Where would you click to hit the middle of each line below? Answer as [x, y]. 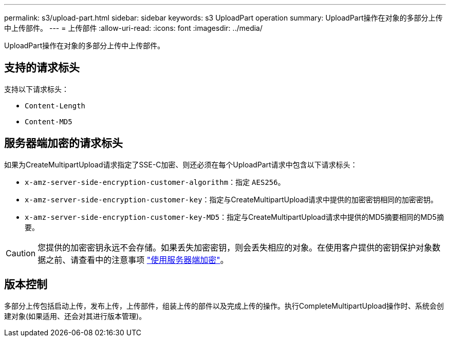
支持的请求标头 [42, 68]
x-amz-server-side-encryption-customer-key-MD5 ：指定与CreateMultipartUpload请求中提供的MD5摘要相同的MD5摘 [234, 217]
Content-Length [55, 106]
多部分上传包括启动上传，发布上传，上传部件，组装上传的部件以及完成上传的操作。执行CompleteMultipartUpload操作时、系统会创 [224, 306]
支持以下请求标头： [36, 89]
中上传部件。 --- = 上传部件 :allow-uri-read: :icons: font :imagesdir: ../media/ [134, 28]
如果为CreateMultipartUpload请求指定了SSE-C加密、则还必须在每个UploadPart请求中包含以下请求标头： [181, 164]
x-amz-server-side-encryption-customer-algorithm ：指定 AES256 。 [155, 182]
